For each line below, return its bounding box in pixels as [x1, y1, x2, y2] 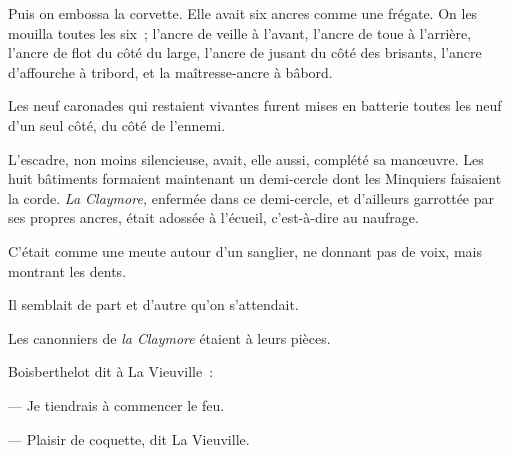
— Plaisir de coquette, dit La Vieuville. [8, 428, 250, 449]
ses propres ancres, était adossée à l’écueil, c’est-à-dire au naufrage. [8, 207, 419, 228]
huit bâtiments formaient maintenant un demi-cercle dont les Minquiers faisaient [8, 168, 502, 189]
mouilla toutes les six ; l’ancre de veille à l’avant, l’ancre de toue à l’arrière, [8, 22, 472, 43]
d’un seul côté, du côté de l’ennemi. [8, 114, 226, 135]
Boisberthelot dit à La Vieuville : [8, 361, 214, 382]
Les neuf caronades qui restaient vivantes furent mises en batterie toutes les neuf [8, 95, 502, 116]
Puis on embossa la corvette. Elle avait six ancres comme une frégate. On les [8, 3, 478, 23]
